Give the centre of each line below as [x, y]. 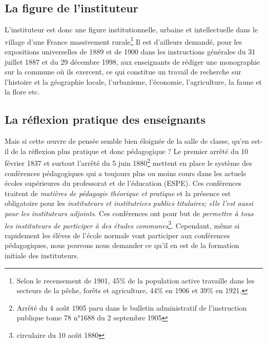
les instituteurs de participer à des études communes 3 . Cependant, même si [122, 224]
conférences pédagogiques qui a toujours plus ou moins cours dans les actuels [125, 173]
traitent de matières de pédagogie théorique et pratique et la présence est [118, 193]
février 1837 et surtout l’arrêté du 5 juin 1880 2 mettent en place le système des [128, 162]
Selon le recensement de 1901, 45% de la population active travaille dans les [136, 280]
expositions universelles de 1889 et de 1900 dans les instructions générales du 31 [130, 52]
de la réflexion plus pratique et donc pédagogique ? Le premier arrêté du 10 [130, 151]
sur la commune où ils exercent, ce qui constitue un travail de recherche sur [123, 72]
